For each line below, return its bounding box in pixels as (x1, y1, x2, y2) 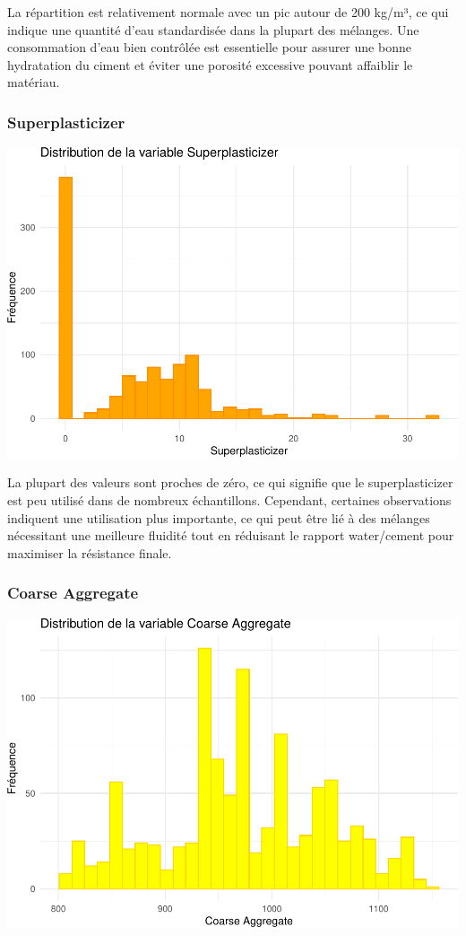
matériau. (7, 73, 60, 92)
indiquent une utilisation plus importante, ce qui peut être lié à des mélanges (7, 508, 430, 527)
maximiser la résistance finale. (7, 543, 172, 562)
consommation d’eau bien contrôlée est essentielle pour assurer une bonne (7, 38, 411, 57)
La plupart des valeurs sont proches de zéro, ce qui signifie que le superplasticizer (7, 473, 453, 492)
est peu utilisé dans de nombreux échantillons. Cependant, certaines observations (7, 491, 452, 510)
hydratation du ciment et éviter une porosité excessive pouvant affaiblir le (7, 55, 413, 74)
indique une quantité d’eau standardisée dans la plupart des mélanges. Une (7, 20, 419, 39)
